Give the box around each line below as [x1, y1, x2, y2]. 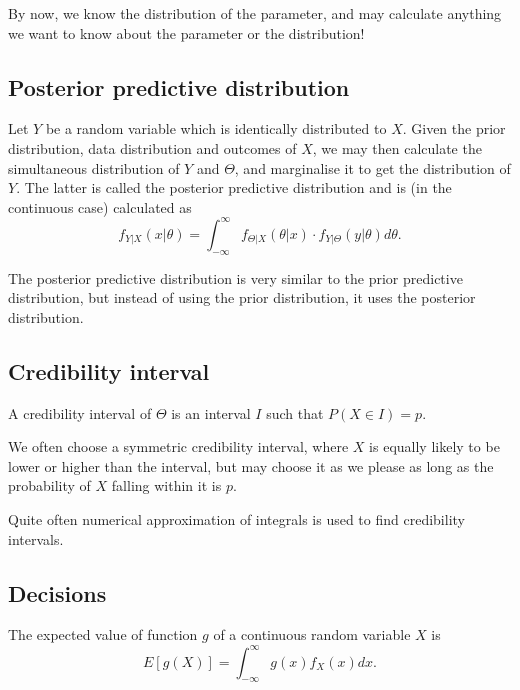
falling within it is [111, 475, 222, 496]
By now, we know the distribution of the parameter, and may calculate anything [8, 3, 502, 23]
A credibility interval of [8, 402, 152, 423]
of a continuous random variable [213, 624, 411, 645]
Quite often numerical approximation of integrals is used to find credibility [8, 509, 465, 530]
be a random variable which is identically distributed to [45, 118, 387, 139]
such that [266, 402, 324, 423]
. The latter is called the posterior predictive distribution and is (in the [16, 177, 452, 198]
